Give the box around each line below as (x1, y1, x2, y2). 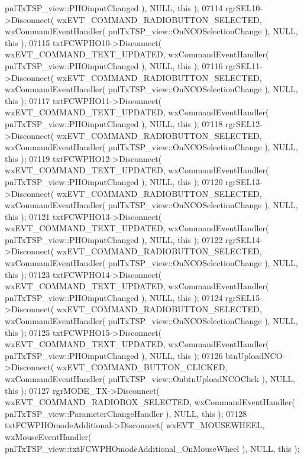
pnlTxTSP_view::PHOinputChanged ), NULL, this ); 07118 (5, 117, 223, 130)
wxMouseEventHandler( (5, 430, 92, 442)
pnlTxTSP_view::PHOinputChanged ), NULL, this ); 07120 (5, 175, 223, 188)
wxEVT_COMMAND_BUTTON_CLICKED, (56, 361, 228, 373)
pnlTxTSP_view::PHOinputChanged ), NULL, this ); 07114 (5, 2, 223, 14)
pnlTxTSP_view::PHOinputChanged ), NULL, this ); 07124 (5, 291, 223, 303)
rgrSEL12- (225, 117, 263, 130)
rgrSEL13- (225, 175, 263, 188)
